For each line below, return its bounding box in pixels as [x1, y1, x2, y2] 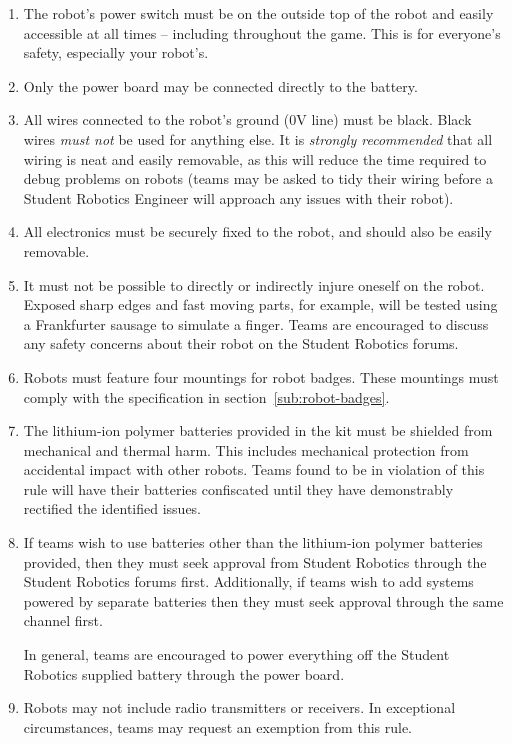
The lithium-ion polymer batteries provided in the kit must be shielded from [23, 420, 493, 441]
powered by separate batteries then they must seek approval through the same [23, 590, 504, 611]
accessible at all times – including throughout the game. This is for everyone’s [23, 22, 501, 43]
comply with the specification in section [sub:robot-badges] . [23, 386, 390, 407]
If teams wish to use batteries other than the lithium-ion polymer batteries [23, 532, 483, 553]
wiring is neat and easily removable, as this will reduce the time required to [23, 148, 487, 169]
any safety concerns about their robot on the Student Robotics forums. [23, 333, 459, 354]
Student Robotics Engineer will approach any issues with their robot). [23, 187, 454, 208]
